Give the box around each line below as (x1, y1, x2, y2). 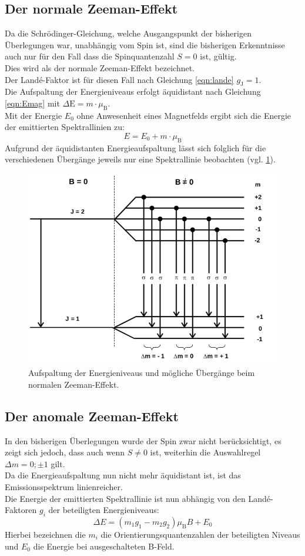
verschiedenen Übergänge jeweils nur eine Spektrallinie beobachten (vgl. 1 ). (5, 153, 276, 165)
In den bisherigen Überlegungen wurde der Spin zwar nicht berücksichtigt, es (5, 434, 281, 447)
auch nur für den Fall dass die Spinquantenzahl (5, 50, 175, 62)
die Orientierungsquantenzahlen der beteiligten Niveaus (100, 528, 300, 540)
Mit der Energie (5, 109, 62, 121)
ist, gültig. (200, 50, 237, 62)
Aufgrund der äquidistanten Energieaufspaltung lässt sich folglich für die (5, 141, 266, 154)
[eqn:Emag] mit (5, 96, 60, 109)
